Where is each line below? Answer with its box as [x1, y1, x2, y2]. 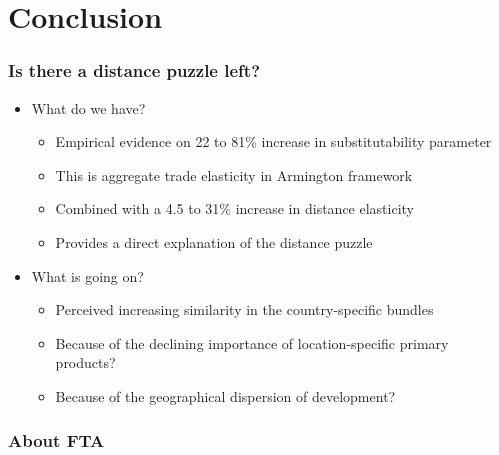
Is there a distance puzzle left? [8, 58, 261, 83]
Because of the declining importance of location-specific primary [55, 332, 449, 353]
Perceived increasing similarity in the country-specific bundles [55, 299, 434, 320]
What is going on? [31, 265, 144, 286]
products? [55, 352, 116, 373]
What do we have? [31, 97, 146, 118]
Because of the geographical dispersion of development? [55, 385, 396, 406]
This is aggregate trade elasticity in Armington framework [55, 164, 413, 185]
